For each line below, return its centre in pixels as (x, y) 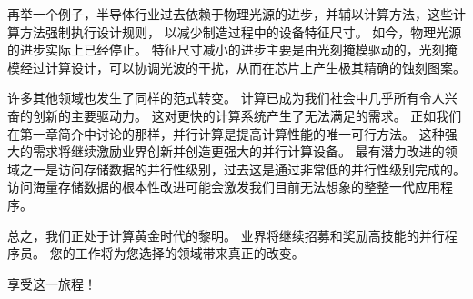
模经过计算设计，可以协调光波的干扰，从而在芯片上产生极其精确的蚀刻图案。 (236, 67)
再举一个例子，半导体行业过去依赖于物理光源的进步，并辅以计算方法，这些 (230, 14)
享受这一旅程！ (52, 283)
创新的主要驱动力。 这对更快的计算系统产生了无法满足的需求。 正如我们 (247, 115)
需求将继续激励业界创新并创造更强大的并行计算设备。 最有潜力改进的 (238, 151)
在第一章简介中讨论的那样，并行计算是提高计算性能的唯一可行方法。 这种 (226, 133)
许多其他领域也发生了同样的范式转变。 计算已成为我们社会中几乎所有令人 (226, 98)
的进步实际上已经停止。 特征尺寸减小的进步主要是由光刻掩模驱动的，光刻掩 (232, 50)
